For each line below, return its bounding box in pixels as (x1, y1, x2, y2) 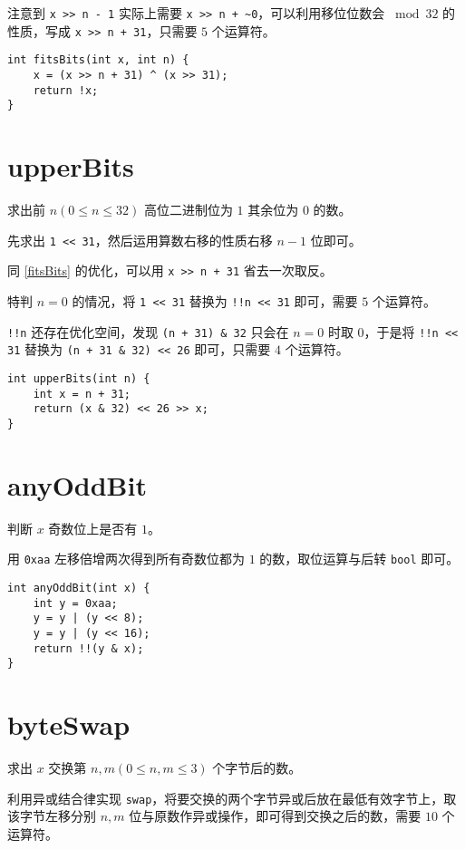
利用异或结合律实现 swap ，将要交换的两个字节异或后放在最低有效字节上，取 (7, 788, 457, 807)
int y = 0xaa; (33, 596, 118, 610)
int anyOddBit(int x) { (7, 581, 150, 594)
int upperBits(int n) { (7, 371, 150, 385)
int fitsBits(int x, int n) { (7, 53, 189, 67)
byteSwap (7, 706, 131, 743)
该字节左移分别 (7, 806, 96, 825)
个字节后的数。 (212, 758, 302, 777)
